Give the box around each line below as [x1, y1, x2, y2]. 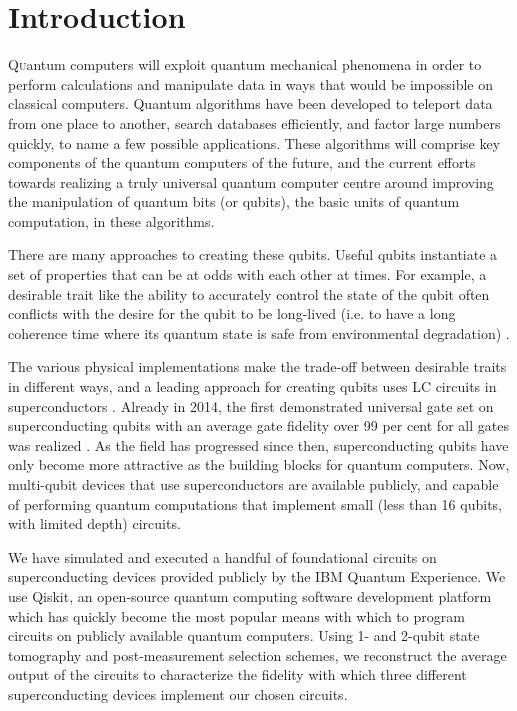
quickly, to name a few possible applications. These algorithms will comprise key [8, 132, 501, 153]
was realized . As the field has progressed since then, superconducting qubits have [8, 434, 509, 455]
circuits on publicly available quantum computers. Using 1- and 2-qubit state [8, 625, 480, 646]
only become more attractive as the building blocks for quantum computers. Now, [8, 454, 510, 475]
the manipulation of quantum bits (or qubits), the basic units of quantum [8, 191, 460, 212]
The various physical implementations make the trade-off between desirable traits [8, 356, 507, 377]
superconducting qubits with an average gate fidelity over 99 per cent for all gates [8, 415, 509, 436]
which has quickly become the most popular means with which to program [8, 605, 465, 626]
